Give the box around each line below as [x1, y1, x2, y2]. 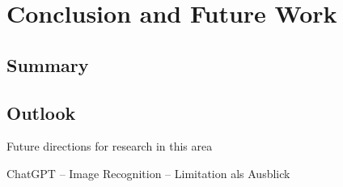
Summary [6, 52, 89, 77]
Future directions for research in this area [6, 138, 213, 155]
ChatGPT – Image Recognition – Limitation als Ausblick [6, 164, 290, 181]
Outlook [6, 100, 76, 125]
